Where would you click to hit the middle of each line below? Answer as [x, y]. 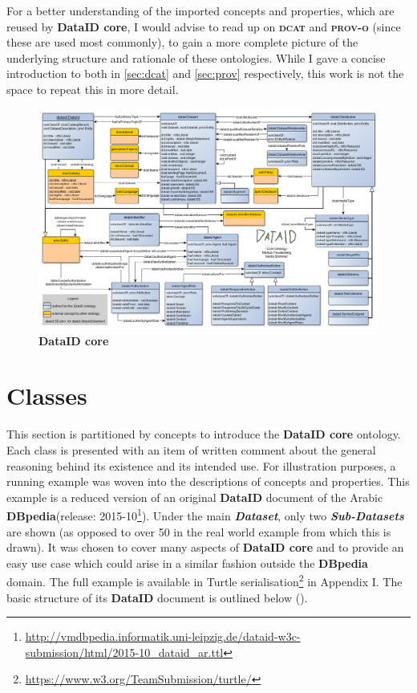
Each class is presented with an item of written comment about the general [191, 449]
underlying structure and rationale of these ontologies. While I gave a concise [196, 57]
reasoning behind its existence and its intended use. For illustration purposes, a [201, 465]
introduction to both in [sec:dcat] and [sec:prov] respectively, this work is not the [205, 73]
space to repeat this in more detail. [93, 89]
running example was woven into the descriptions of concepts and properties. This [208, 481]
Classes [47, 395]
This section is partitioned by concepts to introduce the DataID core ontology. [204, 434]
